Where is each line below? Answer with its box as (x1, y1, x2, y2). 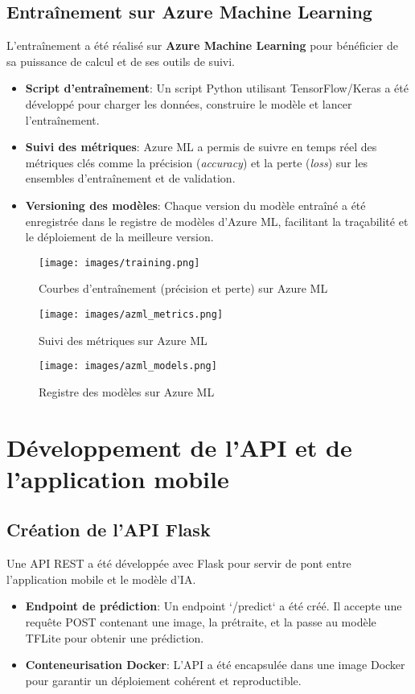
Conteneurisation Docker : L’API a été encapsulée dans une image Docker (25, 656, 405, 673)
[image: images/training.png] (39, 257, 200, 269)
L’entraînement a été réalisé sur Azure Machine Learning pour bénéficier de (6, 37, 398, 54)
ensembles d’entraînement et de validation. (25, 170, 236, 187)
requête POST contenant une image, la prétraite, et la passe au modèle (25, 614, 376, 630)
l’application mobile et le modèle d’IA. (6, 570, 196, 587)
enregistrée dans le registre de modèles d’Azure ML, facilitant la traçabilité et (25, 212, 409, 229)
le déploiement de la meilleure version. (25, 228, 214, 245)
